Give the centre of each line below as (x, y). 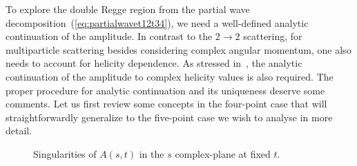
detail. (19, 131)
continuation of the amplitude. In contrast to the (109, 36)
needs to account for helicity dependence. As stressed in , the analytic (154, 63)
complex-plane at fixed (223, 153)
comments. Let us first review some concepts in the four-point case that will (166, 104)
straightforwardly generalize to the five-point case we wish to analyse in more (169, 117)
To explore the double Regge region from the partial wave (128, 9)
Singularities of (65, 153)
